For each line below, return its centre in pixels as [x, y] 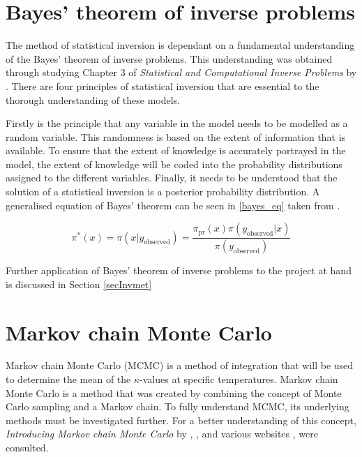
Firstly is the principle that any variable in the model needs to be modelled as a [177, 123]
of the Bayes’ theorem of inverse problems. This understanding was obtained [169, 58]
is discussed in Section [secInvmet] [79, 284]
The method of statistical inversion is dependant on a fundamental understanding [180, 45]
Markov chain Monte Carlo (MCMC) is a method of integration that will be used [180, 365]
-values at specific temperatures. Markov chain [239, 379]
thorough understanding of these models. [93, 99]
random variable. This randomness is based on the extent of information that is [176, 136]
